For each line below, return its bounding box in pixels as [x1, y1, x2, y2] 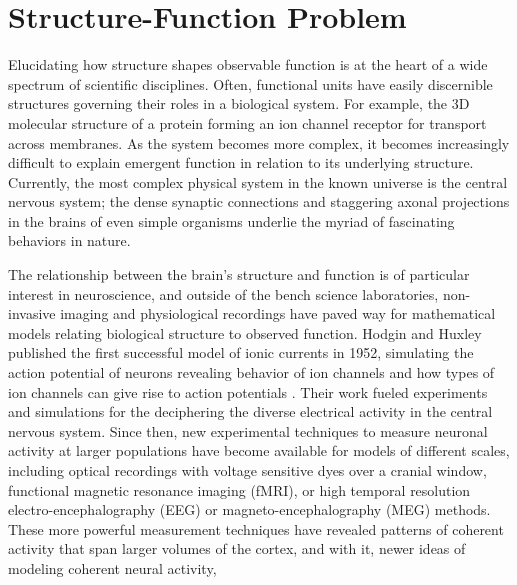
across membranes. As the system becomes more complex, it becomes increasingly [8, 132, 510, 153]
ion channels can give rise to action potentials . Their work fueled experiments [8, 381, 488, 402]
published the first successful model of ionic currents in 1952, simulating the [8, 342, 474, 363]
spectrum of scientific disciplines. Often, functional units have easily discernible [8, 73, 493, 94]
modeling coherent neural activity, [8, 557, 217, 578]
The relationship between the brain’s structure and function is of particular [8, 264, 470, 285]
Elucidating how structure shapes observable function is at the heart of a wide [8, 54, 488, 75]
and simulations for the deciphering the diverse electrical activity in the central [8, 401, 493, 422]
